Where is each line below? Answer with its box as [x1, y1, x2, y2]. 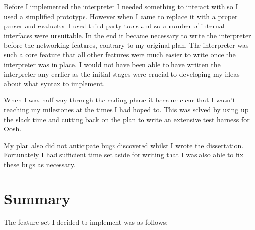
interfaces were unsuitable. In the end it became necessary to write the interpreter [4, 30, 251, 40]
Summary [4, 188, 71, 208]
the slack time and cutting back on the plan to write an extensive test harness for [4, 114, 250, 124]
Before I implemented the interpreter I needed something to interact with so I [4, 1, 238, 11]
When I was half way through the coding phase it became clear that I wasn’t [4, 95, 236, 105]
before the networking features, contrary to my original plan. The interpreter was [4, 40, 249, 50]
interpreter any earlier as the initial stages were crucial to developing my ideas [4, 69, 240, 79]
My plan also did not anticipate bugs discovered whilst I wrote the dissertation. [4, 140, 244, 150]
